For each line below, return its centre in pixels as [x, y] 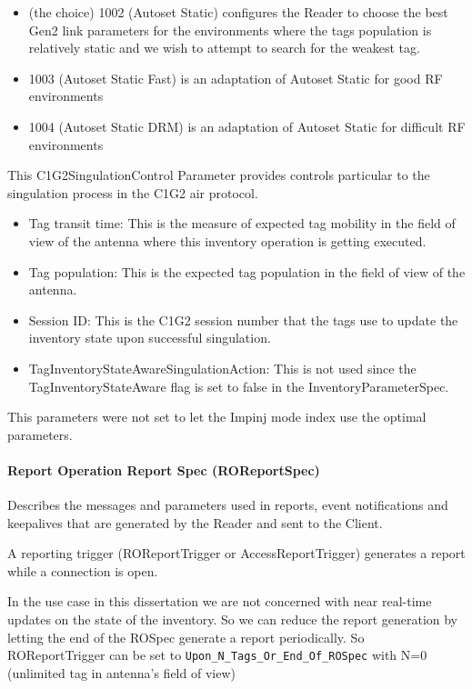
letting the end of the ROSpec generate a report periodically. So [186, 637]
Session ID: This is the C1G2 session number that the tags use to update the [243, 320]
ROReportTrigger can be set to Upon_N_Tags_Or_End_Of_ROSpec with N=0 [217, 655]
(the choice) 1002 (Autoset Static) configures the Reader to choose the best [238, 12]
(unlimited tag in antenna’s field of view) [121, 672]
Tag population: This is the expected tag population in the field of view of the [247, 271]
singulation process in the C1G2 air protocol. [133, 192]
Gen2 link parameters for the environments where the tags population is [230, 30]
